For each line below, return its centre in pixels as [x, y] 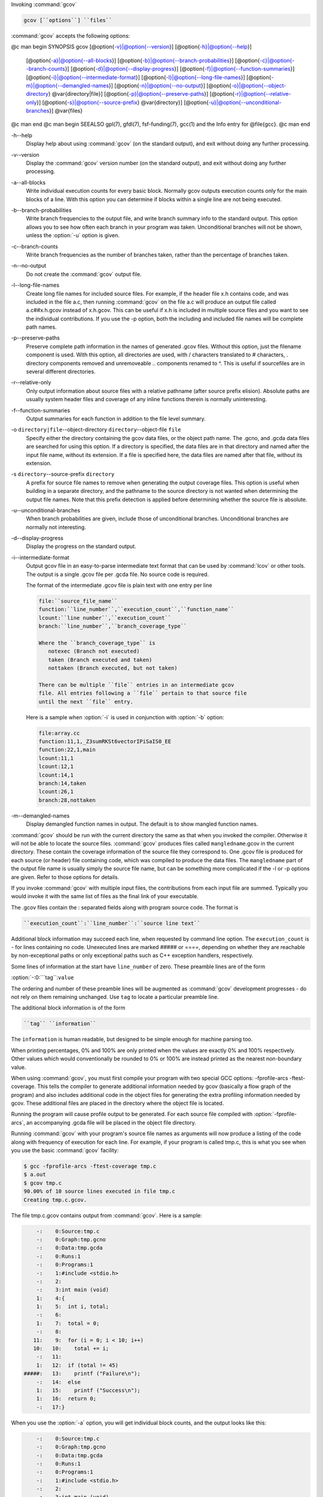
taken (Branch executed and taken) [100, 660]
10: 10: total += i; [71, 1348]
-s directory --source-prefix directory [63, 474]
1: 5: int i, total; [73, 1307]
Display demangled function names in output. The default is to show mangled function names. [142, 824]
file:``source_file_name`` [78, 601]
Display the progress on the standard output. [81, 546]
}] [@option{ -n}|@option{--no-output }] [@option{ [170, 85]
